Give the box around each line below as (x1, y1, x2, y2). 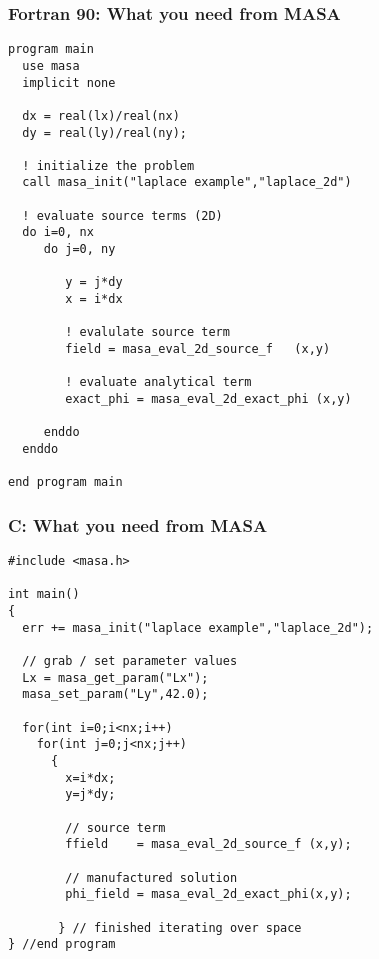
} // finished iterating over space (58, 920, 302, 935)
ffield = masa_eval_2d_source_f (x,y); (65, 837, 352, 852)
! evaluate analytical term (65, 375, 252, 390)
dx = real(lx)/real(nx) (22, 108, 180, 123)
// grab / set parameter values (22, 654, 238, 669)
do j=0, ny (43, 242, 116, 257)
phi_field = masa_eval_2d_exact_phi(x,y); (65, 887, 352, 902)
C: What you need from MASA (8, 512, 268, 537)
